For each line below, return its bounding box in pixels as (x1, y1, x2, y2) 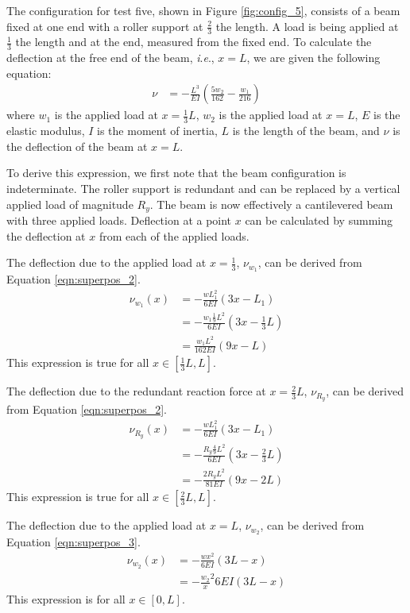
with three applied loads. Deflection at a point (6, 212, 232, 229)
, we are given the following (246, 49, 381, 66)
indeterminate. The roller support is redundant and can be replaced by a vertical (6, 180, 400, 197)
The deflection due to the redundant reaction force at (6, 383, 266, 399)
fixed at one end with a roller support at (6, 17, 203, 34)
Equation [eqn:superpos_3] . (6, 534, 141, 550)
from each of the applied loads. (99, 227, 249, 244)
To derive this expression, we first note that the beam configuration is (6, 164, 346, 181)
